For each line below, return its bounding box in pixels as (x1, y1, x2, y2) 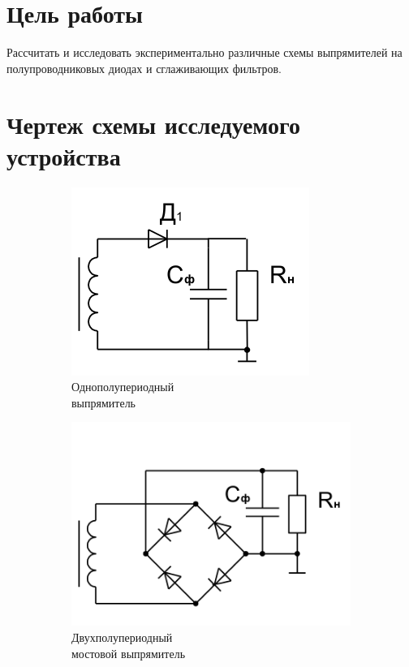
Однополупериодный (71, 378, 174, 395)
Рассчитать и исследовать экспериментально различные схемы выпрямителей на (6, 44, 403, 61)
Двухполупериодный (71, 629, 173, 645)
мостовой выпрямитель (71, 644, 186, 661)
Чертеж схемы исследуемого (6, 107, 301, 140)
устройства (6, 139, 121, 172)
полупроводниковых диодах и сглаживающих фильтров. (6, 59, 282, 76)
